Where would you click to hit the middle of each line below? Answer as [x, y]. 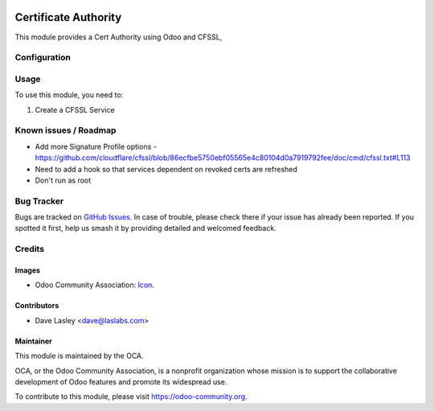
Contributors [37, 306]
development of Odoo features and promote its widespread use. [121, 381]
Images [27, 270]
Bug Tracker [39, 201]
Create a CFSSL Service [75, 109]
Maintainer [33, 341]
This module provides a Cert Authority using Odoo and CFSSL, [119, 37]
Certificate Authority [68, 17]
